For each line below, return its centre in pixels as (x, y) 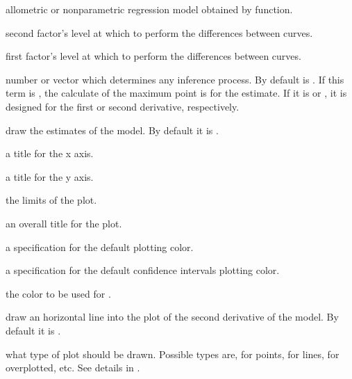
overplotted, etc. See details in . (73, 368)
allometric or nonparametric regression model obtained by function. (149, 9)
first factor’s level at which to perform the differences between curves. (153, 56)
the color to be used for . (58, 293)
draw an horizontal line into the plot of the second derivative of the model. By (172, 317)
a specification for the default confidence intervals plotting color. (143, 270)
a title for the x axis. (50, 153)
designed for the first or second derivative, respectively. (123, 106)
